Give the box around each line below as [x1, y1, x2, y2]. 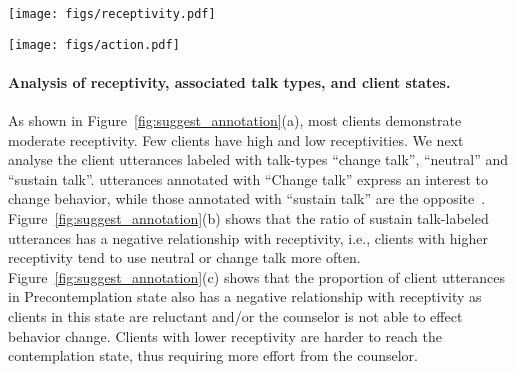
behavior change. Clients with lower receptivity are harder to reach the [8, 325, 442, 346]
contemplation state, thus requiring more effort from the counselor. [8, 345, 418, 366]
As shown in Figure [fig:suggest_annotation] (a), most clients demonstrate [8, 110, 462, 131]
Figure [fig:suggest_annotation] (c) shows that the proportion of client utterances [8, 266, 506, 287]
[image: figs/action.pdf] [8, 37, 180, 52]
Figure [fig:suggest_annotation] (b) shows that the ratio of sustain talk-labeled [8, 208, 489, 229]
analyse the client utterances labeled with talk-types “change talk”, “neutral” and [8, 149, 509, 170]
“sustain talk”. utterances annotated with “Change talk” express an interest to [8, 168, 489, 189]
